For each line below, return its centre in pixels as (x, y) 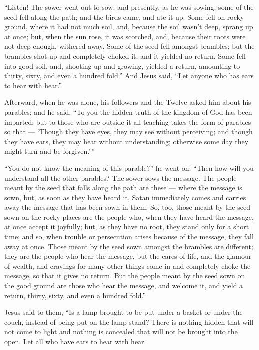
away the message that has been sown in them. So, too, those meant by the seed (127, 207)
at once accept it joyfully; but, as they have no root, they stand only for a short (127, 227)
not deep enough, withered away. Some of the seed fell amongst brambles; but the (129, 46)
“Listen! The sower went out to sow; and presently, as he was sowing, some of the (129, 7)
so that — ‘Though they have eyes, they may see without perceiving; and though (128, 131)
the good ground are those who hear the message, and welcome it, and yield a (124, 286)
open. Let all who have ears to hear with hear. (75, 341)
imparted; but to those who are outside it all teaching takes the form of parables (128, 121)
